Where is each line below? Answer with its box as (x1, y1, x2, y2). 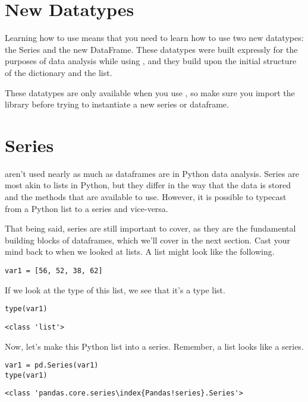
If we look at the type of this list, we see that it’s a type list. (5, 283, 225, 296)
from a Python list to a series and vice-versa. (5, 202, 168, 214)
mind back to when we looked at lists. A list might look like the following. (5, 245, 275, 258)
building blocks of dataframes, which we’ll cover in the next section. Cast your (5, 233, 290, 246)
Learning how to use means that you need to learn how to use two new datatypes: (5, 31, 304, 44)
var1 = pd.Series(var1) (5, 361, 99, 370)
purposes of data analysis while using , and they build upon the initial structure (5, 55, 297, 67)
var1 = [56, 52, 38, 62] (5, 266, 103, 275)
